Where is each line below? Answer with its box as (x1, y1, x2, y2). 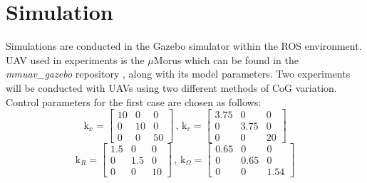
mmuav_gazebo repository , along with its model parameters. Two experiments (6, 66, 351, 81)
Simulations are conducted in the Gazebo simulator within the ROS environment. (6, 38, 362, 53)
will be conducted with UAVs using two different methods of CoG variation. (6, 80, 337, 95)
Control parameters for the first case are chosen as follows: (6, 94, 262, 109)
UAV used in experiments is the (6, 52, 145, 67)
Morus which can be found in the (153, 52, 299, 67)
